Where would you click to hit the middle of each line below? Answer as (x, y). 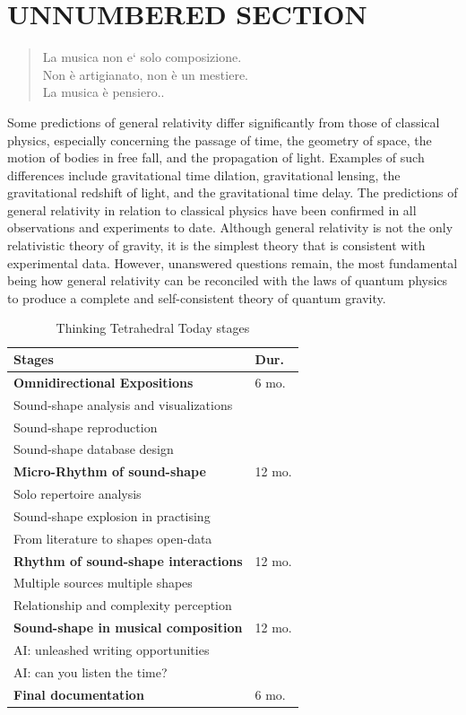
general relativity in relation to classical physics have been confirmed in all (212, 209)
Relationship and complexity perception (123, 605)
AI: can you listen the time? (91, 671)
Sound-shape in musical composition (128, 628)
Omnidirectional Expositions (104, 382)
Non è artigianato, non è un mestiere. (146, 74)
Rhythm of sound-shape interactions (128, 560)
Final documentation (79, 694)
